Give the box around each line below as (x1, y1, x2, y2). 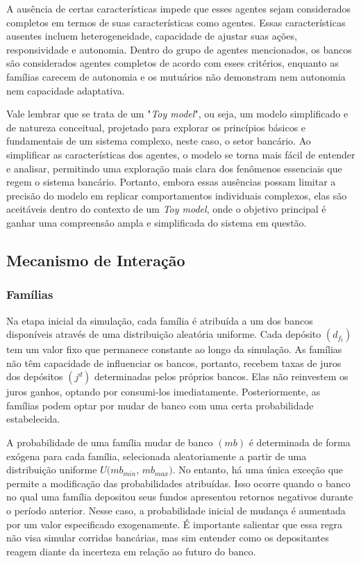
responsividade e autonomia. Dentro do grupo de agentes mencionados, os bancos (6, 42, 352, 56)
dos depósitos (6, 369, 63, 384)
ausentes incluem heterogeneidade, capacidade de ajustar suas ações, (6, 28, 297, 43)
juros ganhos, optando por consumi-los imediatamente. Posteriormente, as (6, 384, 321, 399)
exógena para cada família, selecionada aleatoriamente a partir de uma (6, 448, 307, 463)
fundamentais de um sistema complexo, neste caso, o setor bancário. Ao (6, 133, 311, 148)
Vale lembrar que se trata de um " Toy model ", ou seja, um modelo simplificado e (6, 106, 349, 121)
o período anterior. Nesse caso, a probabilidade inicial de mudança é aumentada (6, 503, 346, 518)
